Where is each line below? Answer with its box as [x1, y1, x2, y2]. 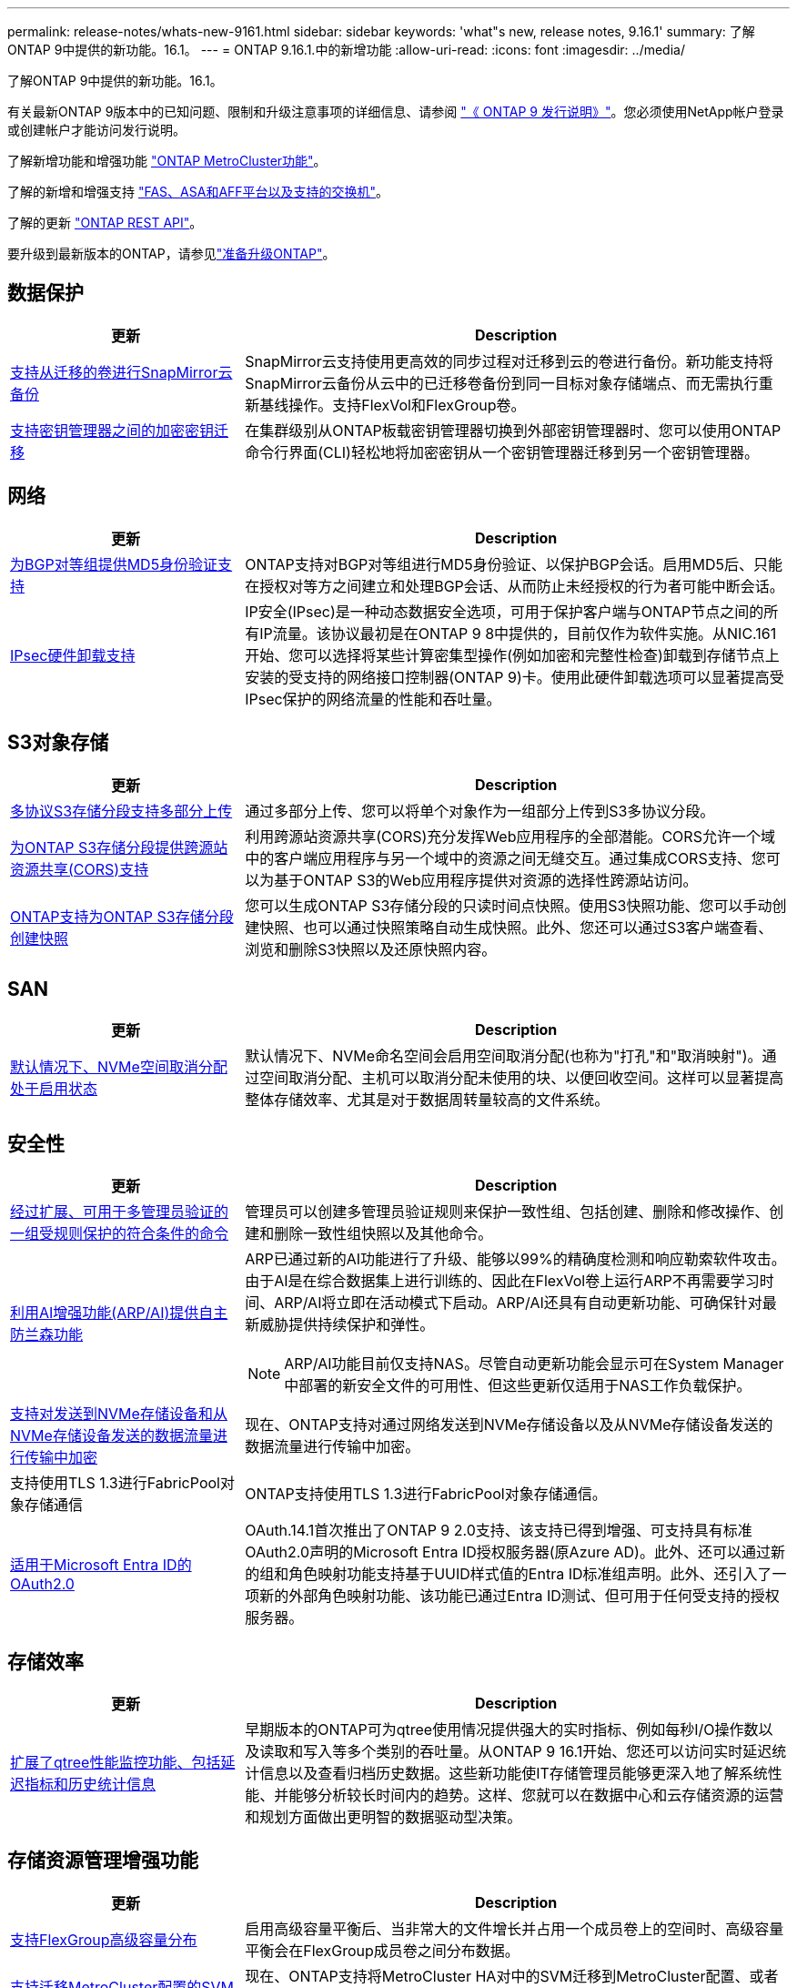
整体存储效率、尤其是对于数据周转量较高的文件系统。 [245, 1090, 610, 1110]
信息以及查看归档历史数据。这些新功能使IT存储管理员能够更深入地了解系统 [259, 1764, 768, 1783]
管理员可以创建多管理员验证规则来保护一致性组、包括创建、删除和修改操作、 [245, 1202, 770, 1222]
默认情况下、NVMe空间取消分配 [10, 1058, 227, 1077]
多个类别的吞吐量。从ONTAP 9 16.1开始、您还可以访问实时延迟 [347, 1742, 772, 1761]
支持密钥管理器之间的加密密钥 [10, 421, 215, 440]
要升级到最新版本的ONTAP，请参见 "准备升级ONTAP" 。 [7, 246, 336, 261]
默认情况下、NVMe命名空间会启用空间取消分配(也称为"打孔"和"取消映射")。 [245, 1047, 762, 1066]
